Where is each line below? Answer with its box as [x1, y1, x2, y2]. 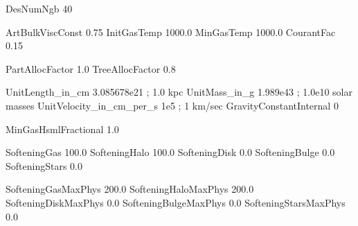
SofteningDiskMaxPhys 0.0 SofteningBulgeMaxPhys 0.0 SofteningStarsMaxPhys [6, 195, 346, 209]
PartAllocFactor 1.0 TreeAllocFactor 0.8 [6, 61, 176, 76]
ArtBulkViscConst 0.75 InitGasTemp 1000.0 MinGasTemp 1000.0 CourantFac [6, 24, 336, 39]
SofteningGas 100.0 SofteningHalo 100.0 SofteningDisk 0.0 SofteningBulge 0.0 [6, 145, 335, 159]
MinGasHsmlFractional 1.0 [6, 121, 119, 136]
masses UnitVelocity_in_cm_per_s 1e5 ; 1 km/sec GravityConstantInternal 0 [6, 98, 339, 112]
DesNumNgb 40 [6, 1, 73, 15]
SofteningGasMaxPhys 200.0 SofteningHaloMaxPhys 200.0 [6, 182, 254, 196]
